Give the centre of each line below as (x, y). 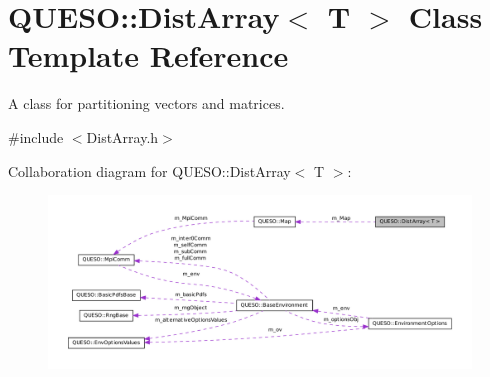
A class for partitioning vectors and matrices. (146, 103)
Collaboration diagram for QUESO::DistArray (149, 170)
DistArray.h (122, 136)
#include (36, 136)
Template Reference (148, 55)
